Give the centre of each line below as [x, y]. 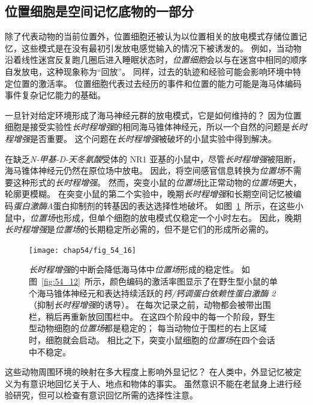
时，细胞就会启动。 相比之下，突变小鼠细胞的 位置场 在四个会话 [152, 339]
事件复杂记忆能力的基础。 [55, 95]
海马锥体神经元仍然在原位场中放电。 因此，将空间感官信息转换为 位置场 [145, 170]
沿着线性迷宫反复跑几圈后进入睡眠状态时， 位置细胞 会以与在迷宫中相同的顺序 [156, 60]
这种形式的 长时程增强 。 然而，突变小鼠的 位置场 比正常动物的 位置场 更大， [157, 182]
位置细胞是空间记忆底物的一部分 [99, 11]
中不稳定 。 [50, 351]
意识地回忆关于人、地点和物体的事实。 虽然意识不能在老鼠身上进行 [161, 383]
